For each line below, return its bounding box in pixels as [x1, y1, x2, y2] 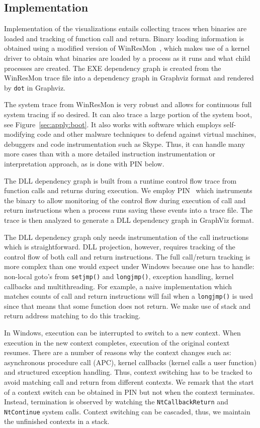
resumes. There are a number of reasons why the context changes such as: [4, 347, 231, 358]
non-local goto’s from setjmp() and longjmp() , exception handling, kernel [4, 271, 234, 281]
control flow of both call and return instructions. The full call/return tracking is [4, 251, 250, 262]
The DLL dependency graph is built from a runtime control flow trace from [4, 175, 237, 186]
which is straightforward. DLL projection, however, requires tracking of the [4, 241, 235, 252]
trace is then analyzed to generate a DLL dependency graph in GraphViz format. [4, 214, 254, 225]
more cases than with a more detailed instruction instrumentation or [4, 148, 216, 159]
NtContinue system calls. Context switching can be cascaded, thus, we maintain [4, 406, 250, 416]
